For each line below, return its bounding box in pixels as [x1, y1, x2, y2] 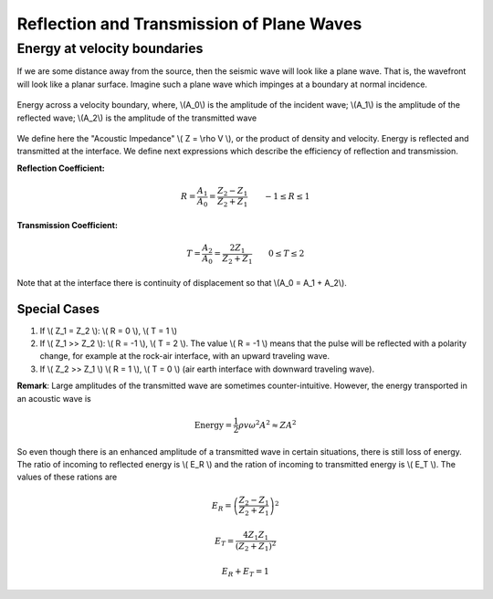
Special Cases [16, 301, 100, 317]
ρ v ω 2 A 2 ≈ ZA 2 [238, 418, 297, 430]
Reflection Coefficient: [16, 163, 105, 173]
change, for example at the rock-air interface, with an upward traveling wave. [39, 351, 330, 362]
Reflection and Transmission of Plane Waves [16, 14, 362, 34]
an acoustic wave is [16, 393, 91, 404]
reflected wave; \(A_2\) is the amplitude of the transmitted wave [16, 112, 257, 123]
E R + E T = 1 [221, 566, 269, 579]
